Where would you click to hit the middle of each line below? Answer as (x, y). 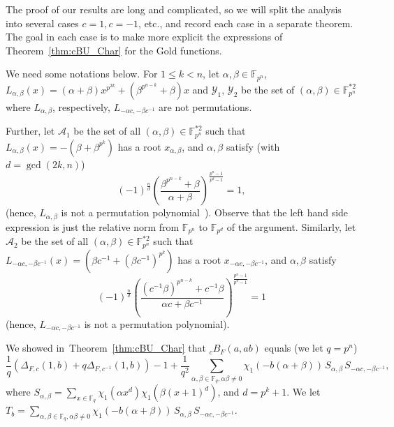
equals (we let (294, 348)
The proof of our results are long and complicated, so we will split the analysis (174, 9)
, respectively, (81, 106)
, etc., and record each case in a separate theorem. (246, 23)
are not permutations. (205, 106)
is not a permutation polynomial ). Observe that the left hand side (205, 212)
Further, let (30, 131)
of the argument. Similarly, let (291, 226)
